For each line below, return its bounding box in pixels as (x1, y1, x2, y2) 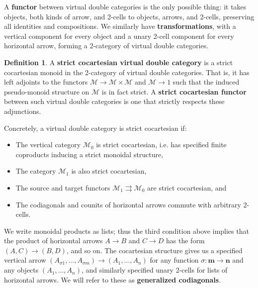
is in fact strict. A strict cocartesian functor (101, 86, 247, 96)
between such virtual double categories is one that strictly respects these (4, 96, 225, 106)
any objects (4, 265, 39, 275)
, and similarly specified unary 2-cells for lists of (81, 265, 228, 275)
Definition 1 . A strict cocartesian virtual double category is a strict (4, 57, 233, 67)
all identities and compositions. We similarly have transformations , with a (4, 21, 236, 31)
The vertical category (15, 139, 81, 150)
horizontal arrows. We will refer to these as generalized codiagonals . (4, 274, 221, 285)
